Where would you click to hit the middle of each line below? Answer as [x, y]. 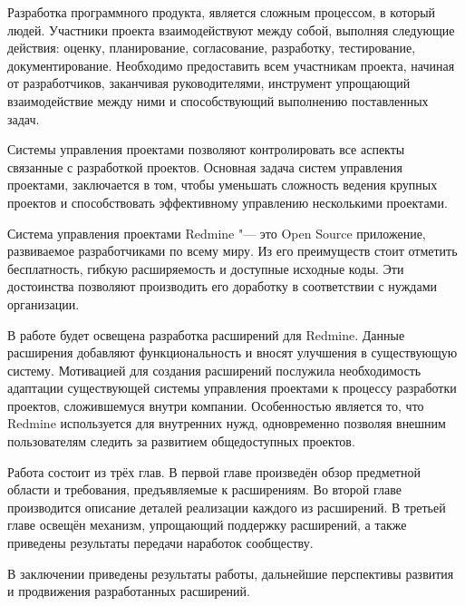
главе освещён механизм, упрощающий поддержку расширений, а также [207, 525]
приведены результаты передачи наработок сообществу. [160, 543]
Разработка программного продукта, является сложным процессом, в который [222, 12]
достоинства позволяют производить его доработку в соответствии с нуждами [222, 286]
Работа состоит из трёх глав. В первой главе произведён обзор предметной [214, 471]
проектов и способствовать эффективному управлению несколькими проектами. [228, 202]
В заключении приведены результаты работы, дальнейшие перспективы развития [231, 573]
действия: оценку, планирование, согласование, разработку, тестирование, [212, 48]
